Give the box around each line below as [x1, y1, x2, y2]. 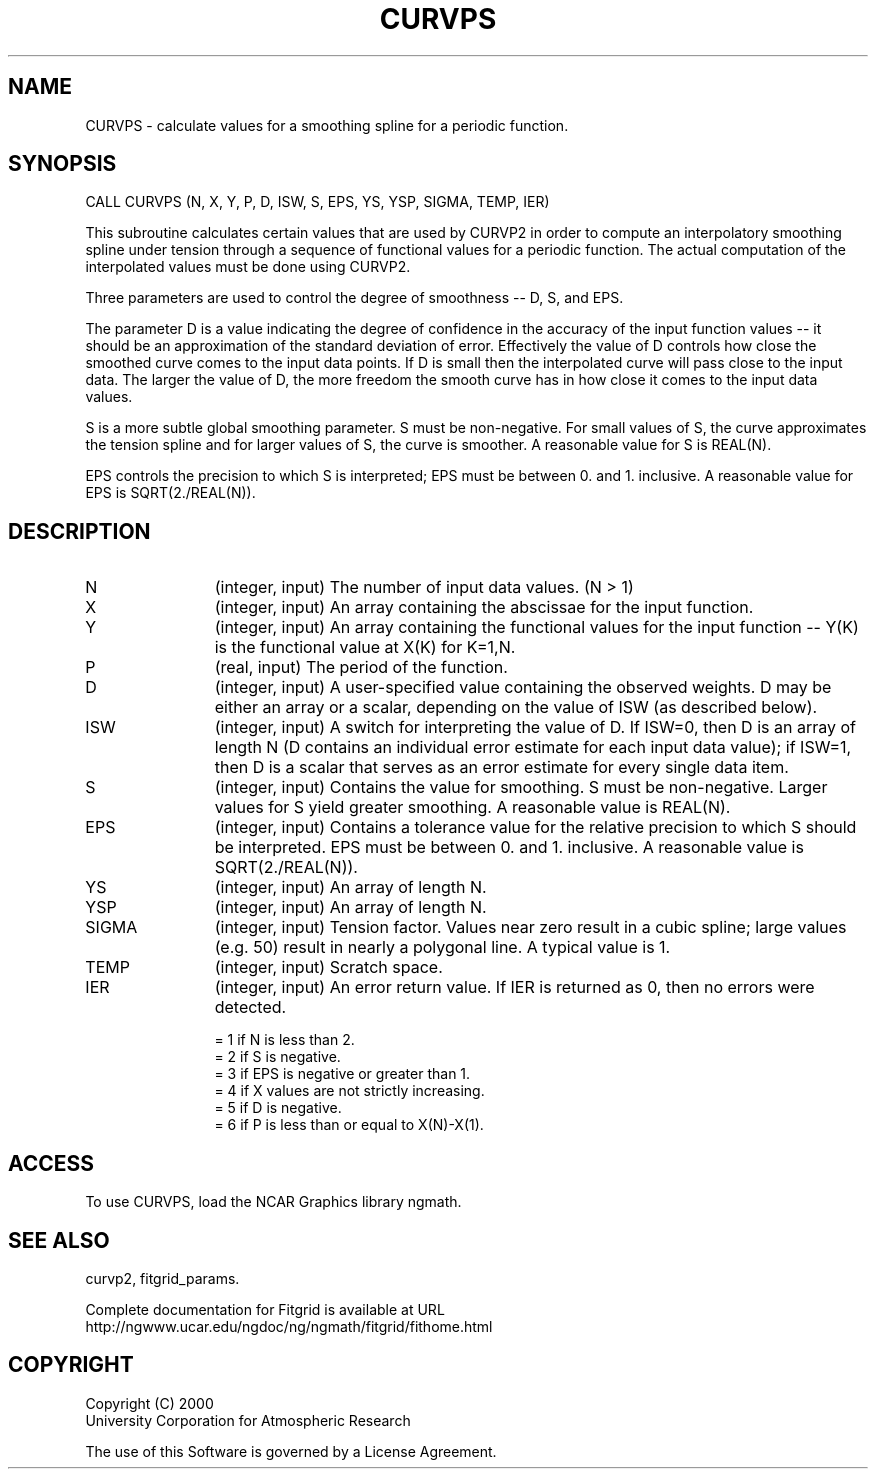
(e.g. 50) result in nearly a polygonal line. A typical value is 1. [214, 937, 671, 958]
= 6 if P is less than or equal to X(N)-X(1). [214, 1116, 484, 1134]
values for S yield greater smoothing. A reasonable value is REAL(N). [214, 797, 731, 818]
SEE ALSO [8, 1227, 110, 1253]
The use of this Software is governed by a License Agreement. [85, 1442, 497, 1460]
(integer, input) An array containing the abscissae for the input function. [214, 597, 754, 618]
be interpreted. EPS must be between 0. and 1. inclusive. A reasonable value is [214, 837, 804, 858]
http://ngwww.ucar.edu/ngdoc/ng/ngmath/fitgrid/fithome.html [85, 1317, 493, 1335]
